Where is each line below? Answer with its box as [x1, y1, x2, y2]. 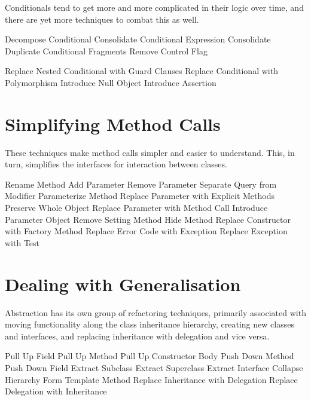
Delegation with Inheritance [5, 385, 107, 397]
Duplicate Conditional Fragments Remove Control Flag [5, 44, 208, 57]
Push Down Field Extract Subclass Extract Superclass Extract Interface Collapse [5, 361, 303, 374]
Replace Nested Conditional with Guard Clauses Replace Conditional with [5, 65, 278, 77]
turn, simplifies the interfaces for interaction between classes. [5, 158, 227, 170]
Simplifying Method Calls [5, 111, 221, 136]
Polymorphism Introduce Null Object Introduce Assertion [5, 76, 217, 88]
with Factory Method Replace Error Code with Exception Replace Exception [5, 225, 288, 237]
